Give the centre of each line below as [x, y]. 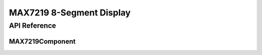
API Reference [33, 26]
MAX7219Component [42, 41]
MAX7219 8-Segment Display [70, 13]
